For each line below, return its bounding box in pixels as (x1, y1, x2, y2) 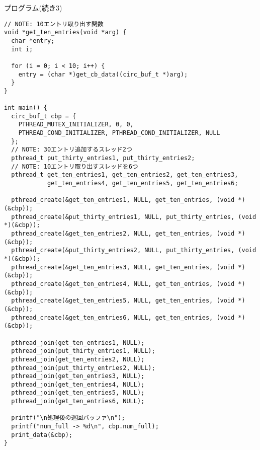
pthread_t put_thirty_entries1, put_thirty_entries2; (11, 155, 195, 162)
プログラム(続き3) (4, 3, 62, 13)
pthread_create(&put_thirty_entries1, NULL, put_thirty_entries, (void (11, 213, 256, 220)
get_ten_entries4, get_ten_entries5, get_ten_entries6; (47, 180, 238, 187)
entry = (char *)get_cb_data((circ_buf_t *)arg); (18, 70, 188, 78)
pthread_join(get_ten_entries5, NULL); (11, 389, 145, 397)
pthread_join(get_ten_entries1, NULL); (11, 339, 145, 346)
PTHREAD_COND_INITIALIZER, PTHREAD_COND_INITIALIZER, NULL (18, 129, 220, 137)
